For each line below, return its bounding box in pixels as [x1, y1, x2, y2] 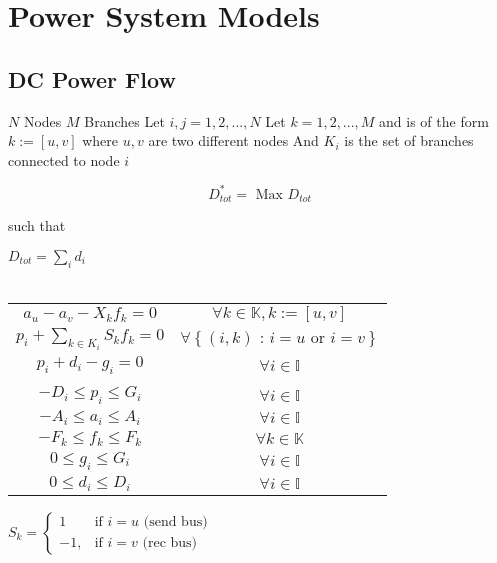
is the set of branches [344, 130, 474, 151]
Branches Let [84, 110, 165, 131]
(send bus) [143, 515, 208, 530]
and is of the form [379, 110, 489, 131]
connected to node [8, 149, 120, 170]
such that [8, 215, 66, 236]
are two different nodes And [148, 130, 319, 151]
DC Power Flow [8, 63, 176, 94]
